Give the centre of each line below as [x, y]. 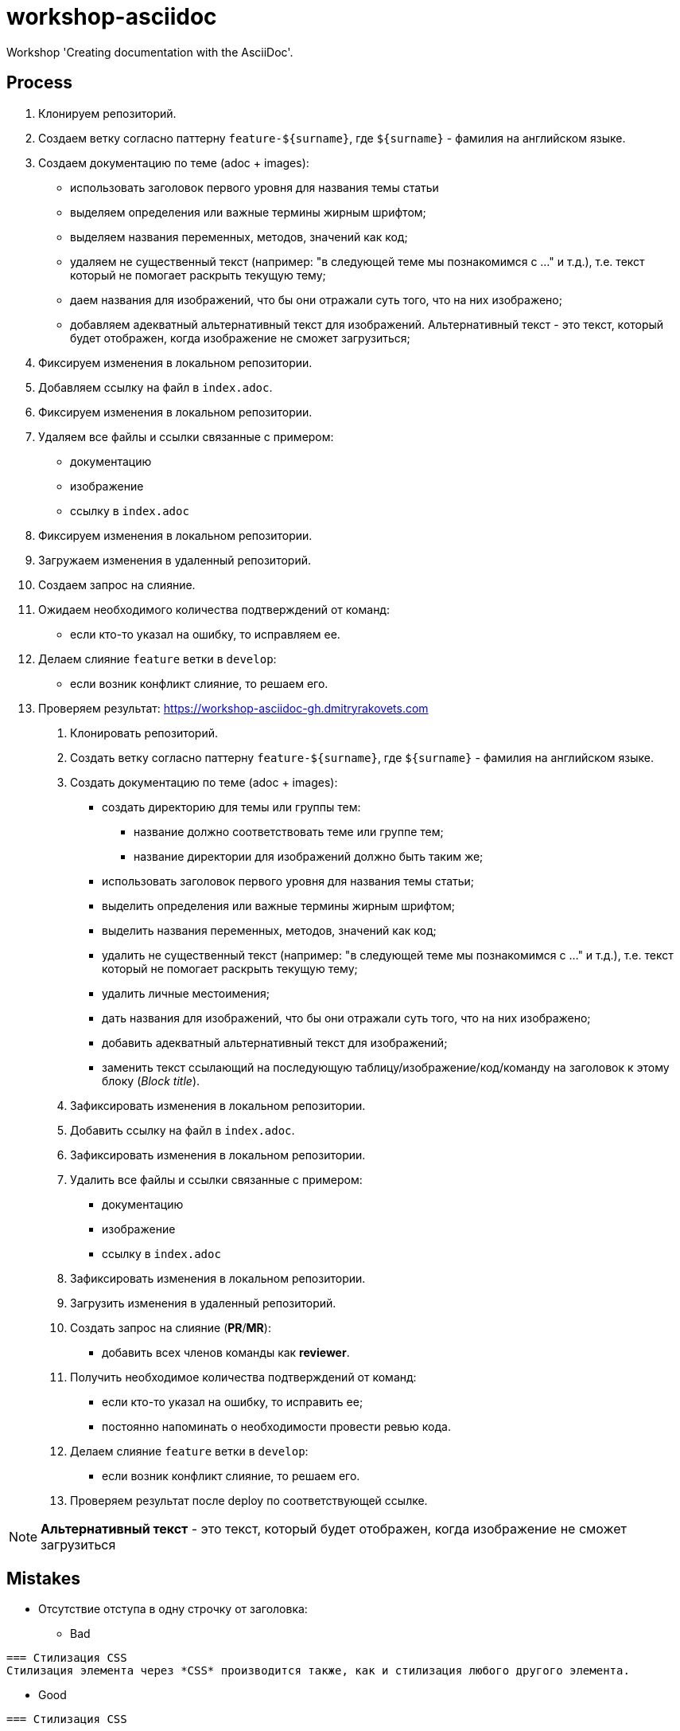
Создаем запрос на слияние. [117, 584]
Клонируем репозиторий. [107, 113]
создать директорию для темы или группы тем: [231, 807]
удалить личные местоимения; [186, 993]
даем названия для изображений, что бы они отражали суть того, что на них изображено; [316, 299]
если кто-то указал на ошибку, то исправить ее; [233, 1401]
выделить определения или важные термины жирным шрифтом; [278, 905]
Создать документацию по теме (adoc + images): [204, 782]
